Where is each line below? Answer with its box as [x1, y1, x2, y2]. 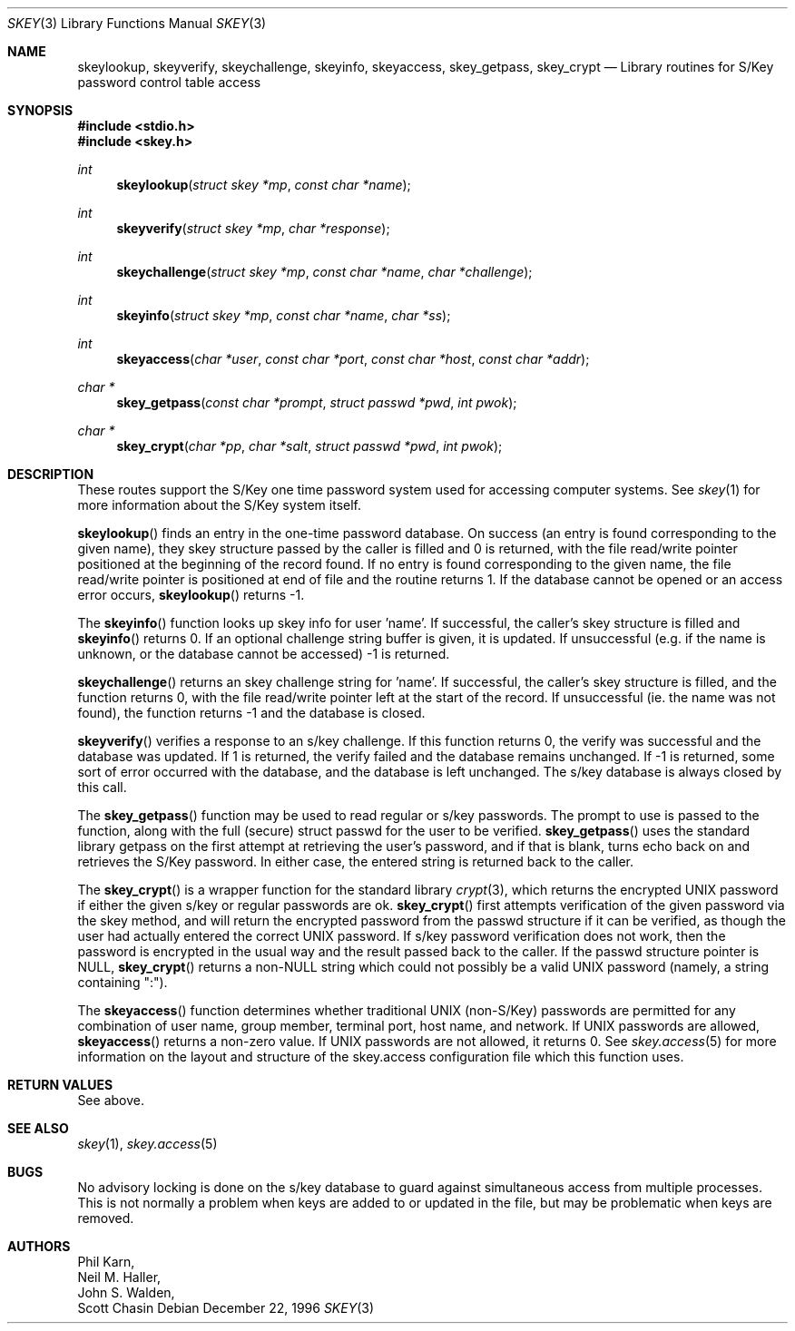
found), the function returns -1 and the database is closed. [77, 705, 426, 720]
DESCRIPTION [7, 466, 94, 482]
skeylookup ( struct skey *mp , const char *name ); [116, 177, 411, 192]
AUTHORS [7, 1238, 71, 1254]
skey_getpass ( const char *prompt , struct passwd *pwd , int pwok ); [116, 395, 517, 410]
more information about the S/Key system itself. [77, 497, 362, 513]
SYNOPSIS [7, 103, 74, 118]
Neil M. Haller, [77, 1269, 162, 1285]
